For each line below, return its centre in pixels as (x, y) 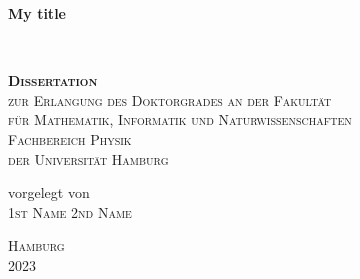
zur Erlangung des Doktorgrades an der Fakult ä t (170, 99)
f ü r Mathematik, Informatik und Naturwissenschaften (180, 119)
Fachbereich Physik (70, 138)
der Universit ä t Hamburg (88, 158)
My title (37, 13)
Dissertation (53, 80)
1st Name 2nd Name (70, 211)
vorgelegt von (49, 192)
